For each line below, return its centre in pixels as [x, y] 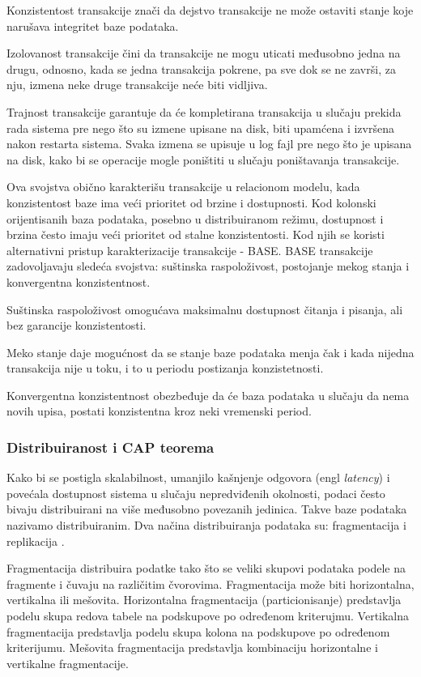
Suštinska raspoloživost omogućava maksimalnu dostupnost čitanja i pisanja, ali [205, 309]
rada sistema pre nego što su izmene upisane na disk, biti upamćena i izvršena [200, 128]
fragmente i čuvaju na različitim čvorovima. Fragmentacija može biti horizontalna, [210, 583]
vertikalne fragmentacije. [68, 663]
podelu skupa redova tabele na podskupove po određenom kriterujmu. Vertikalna [208, 616]
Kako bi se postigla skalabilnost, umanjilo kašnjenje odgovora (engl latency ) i [198, 477]
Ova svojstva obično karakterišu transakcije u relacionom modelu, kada [183, 187]
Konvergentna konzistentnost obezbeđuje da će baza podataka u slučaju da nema [208, 395]
